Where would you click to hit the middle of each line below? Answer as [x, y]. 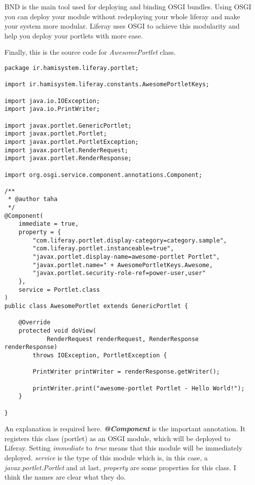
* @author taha [33, 199]
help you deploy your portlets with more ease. [74, 35]
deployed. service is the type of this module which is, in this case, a [106, 457]
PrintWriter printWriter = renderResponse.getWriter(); [126, 372]
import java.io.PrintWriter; [52, 109]
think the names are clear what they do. [65, 477]
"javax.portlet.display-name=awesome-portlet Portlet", [126, 257]
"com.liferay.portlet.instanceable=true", [103, 249]
